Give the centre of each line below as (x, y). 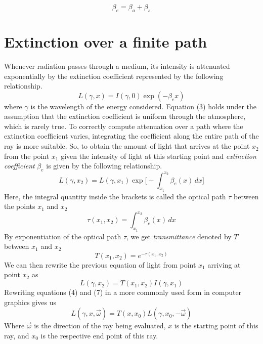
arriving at (224, 264)
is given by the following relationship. (104, 166)
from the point (27, 156)
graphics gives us (30, 302)
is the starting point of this (216, 326)
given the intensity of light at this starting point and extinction (159, 156)
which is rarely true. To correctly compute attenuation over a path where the (124, 126)
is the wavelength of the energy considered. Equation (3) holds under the (144, 106)
